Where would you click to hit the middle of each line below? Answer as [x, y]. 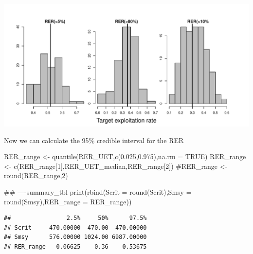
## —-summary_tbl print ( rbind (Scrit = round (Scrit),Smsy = [98, 191]
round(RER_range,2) [36, 175]
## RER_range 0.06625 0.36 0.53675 [75, 246]
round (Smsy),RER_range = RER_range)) [68, 201]
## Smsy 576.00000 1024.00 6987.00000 [75, 237]
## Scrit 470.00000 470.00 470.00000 [75, 227]
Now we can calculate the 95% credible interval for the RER [94, 140]
